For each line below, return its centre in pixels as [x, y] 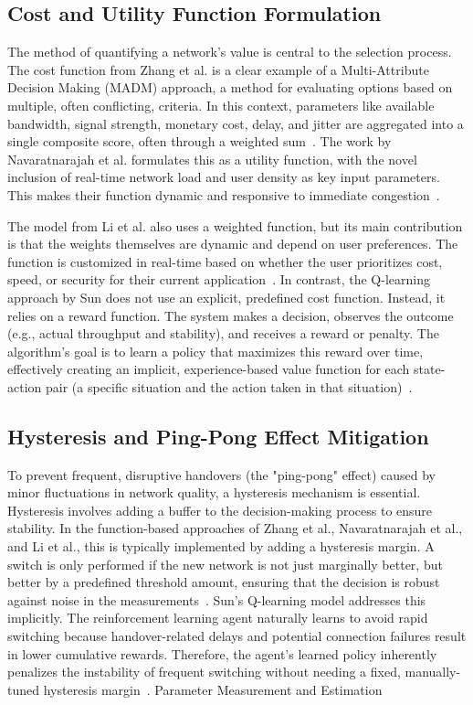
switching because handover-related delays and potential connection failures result [237, 636]
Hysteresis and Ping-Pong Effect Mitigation [218, 436]
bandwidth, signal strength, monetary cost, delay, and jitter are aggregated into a [236, 123]
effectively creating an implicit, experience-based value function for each [209, 369]
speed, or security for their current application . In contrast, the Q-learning [219, 279]
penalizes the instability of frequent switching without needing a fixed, [204, 672]
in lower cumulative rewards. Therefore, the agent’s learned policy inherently [222, 653]
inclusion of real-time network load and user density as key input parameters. [224, 177]
